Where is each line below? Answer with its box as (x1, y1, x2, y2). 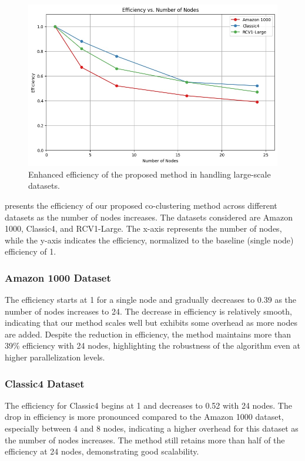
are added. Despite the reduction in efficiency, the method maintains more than (5, 328, 291, 340)
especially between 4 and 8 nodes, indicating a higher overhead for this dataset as (5, 422, 299, 435)
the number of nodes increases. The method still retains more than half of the (5, 433, 285, 446)
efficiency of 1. (5, 245, 56, 258)
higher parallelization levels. (5, 351, 105, 363)
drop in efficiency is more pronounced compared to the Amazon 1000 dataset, (5, 410, 284, 423)
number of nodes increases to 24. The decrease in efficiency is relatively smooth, (5, 305, 292, 317)
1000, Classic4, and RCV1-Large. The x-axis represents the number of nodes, (5, 222, 282, 235)
